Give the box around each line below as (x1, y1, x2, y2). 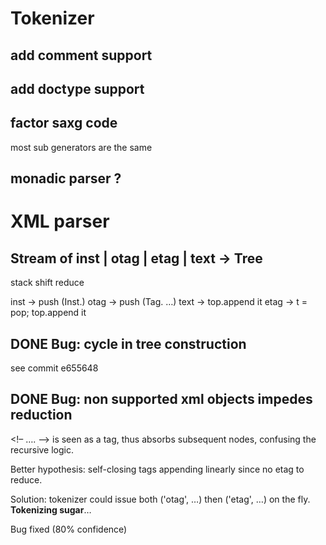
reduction (10, 407, 73, 424)
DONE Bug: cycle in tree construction (10, 335, 247, 352)
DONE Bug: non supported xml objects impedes (10, 391, 313, 408)
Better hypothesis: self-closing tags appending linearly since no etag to (10, 463, 305, 475)
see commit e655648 (10, 362, 99, 374)
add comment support (10, 47, 153, 64)
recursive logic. (10, 443, 75, 456)
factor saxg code (10, 115, 118, 132)
